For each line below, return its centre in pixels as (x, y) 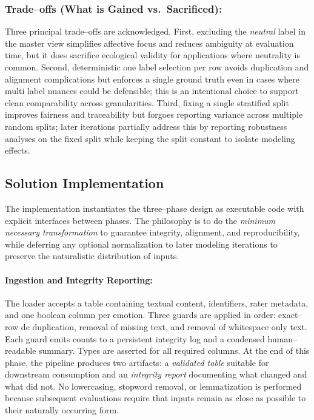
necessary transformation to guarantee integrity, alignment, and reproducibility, (152, 232)
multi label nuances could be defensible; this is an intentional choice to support (152, 91)
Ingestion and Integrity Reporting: (79, 279)
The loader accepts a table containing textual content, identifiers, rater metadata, (157, 303)
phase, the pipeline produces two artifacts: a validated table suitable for (137, 362)
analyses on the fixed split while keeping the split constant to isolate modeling (150, 138)
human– (282, 338)
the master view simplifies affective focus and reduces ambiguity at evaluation (149, 43)
